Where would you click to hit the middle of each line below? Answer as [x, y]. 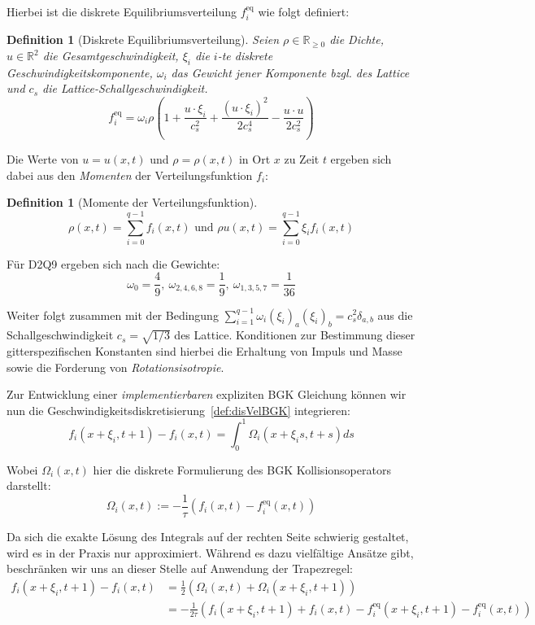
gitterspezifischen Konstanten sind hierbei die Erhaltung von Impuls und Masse [204, 351]
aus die [395, 315]
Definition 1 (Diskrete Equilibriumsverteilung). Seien [143, 39]
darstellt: [29, 485]
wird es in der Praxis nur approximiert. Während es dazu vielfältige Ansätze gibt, [210, 552]
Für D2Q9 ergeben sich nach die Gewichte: [113, 263]
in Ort [254, 158]
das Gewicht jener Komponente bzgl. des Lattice [290, 72]
